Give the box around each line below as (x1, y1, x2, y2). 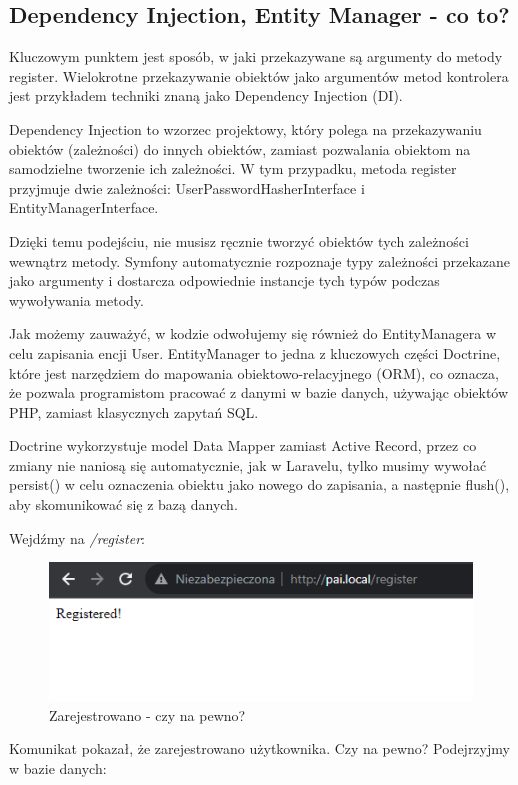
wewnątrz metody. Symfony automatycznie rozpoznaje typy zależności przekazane (9, 250, 511, 271)
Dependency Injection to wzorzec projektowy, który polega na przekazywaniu (9, 118, 482, 139)
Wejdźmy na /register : (9, 527, 145, 548)
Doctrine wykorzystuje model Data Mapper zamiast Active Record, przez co (9, 435, 477, 456)
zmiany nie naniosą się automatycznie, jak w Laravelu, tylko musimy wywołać (9, 454, 487, 475)
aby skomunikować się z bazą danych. (9, 494, 238, 515)
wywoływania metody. (9, 289, 144, 310)
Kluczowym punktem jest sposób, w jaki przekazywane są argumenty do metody (9, 46, 503, 67)
